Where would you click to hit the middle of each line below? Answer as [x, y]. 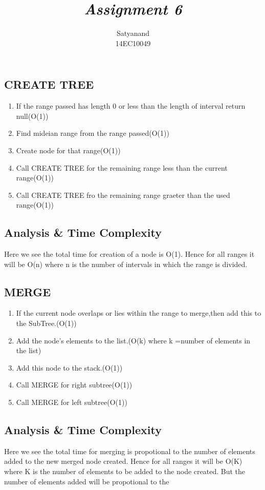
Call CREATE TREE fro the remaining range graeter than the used [123, 195]
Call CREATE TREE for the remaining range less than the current [122, 167]
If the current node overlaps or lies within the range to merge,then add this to [139, 313]
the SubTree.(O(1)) [46, 323]
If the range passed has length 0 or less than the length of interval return [131, 106]
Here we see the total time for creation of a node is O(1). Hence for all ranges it [129, 254]
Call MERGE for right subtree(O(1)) [74, 385]
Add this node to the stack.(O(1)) [69, 367]
